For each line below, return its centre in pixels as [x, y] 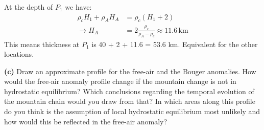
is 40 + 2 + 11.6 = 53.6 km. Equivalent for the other [175, 44]
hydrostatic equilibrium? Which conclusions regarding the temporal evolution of [129, 91]
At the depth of [29, 7]
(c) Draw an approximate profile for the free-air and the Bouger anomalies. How [130, 71]
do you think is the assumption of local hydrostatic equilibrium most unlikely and [132, 111]
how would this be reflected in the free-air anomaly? [86, 121]
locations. [19, 54]
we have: [78, 7]
